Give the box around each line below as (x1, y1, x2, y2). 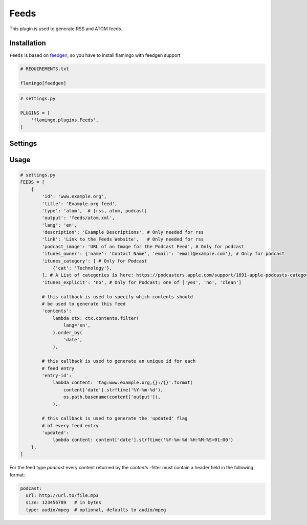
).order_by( (52, 330, 83, 335)
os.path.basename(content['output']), (63, 394, 161, 400)
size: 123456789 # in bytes (26, 499, 102, 506)
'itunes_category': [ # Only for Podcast (41, 258, 147, 264)
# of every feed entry (41, 423, 99, 428)
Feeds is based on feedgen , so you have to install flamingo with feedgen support (9, 52, 181, 58)
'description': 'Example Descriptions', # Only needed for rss (41, 229, 204, 235)
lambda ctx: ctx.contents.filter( (52, 315, 139, 321)
